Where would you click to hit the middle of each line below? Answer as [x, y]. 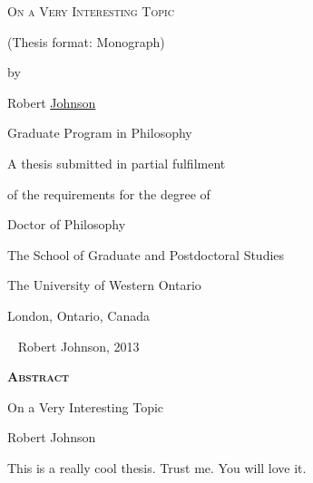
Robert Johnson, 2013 [78, 346]
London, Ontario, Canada [78, 315]
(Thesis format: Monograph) [86, 41]
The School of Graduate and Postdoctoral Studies [146, 254]
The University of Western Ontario [104, 285]
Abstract [39, 377]
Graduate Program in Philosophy [100, 133]
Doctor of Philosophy [67, 224]
